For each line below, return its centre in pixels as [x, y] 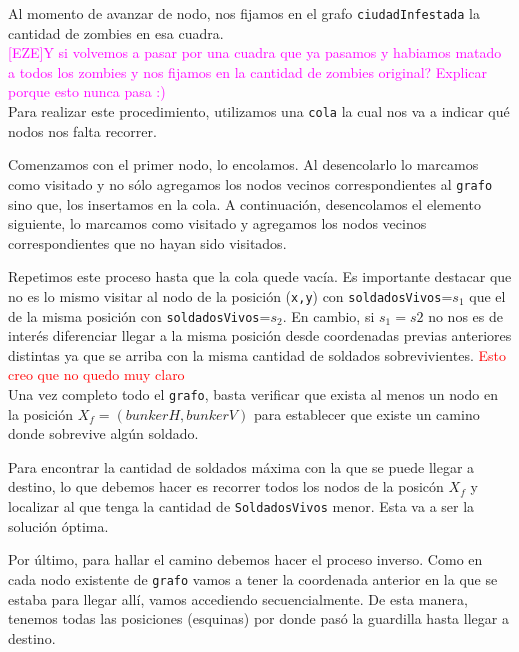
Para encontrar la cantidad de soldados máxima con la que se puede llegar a [241, 466]
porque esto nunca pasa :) [87, 91]
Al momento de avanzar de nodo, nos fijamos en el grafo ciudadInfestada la [244, 13]
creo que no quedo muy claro [96, 374]
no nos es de [465, 315]
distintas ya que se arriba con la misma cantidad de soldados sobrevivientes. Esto [257, 354]
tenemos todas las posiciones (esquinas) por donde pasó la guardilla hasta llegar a [258, 618]
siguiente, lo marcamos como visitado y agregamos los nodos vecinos [217, 223]
